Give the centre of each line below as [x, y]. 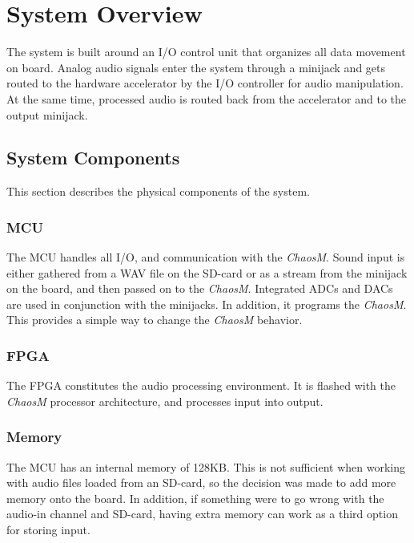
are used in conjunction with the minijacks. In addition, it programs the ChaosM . [207, 304]
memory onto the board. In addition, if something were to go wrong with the [195, 498]
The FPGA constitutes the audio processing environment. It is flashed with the [201, 385]
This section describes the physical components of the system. [158, 191]
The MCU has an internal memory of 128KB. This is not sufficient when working [206, 466]
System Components [93, 158]
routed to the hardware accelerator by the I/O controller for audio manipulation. [205, 83]
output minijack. [47, 114]
